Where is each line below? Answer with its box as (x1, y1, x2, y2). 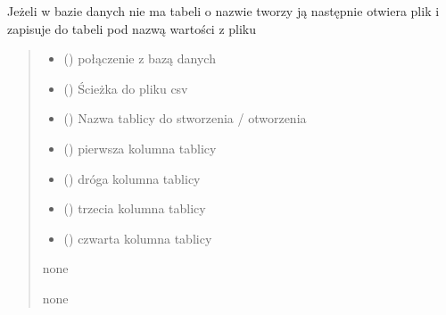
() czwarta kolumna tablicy (63, 228, 212, 247)
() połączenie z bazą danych (63, 49, 216, 68)
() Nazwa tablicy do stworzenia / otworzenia (63, 109, 307, 128)
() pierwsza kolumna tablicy (63, 138, 217, 157)
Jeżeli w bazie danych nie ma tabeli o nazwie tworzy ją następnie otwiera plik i (7, 2, 440, 20)
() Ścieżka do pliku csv (63, 79, 188, 97)
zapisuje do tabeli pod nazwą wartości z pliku (7, 19, 257, 37)
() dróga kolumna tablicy (63, 169, 201, 187)
